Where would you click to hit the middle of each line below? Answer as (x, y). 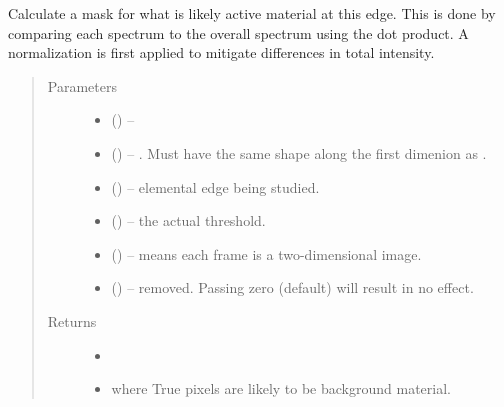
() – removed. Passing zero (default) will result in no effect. (292, 287)
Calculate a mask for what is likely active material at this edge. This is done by (252, 13)
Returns (72, 320)
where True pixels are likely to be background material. (281, 388)
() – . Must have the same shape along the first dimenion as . (299, 152)
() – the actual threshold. (188, 220)
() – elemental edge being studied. (215, 186)
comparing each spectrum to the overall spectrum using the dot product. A (238, 32)
